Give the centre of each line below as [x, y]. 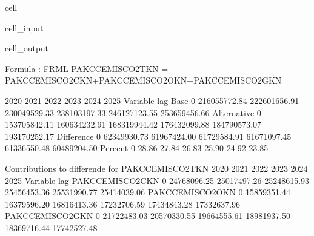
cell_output [27, 48]
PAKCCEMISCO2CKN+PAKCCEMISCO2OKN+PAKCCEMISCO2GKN [143, 80]
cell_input [24, 28]
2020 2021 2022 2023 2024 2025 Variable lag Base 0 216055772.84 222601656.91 [152, 100]
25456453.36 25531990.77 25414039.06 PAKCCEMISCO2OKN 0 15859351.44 [148, 192]
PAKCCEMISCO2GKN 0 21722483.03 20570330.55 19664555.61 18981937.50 [148, 216]
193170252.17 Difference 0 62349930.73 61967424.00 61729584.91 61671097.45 [148, 136]
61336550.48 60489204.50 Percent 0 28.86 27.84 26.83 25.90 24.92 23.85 [137, 148]
